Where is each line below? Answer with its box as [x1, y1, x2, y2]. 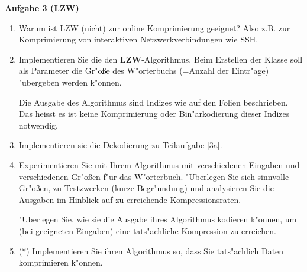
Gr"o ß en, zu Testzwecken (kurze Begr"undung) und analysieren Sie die [18, 182, 274, 194]
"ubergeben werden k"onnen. [18, 76, 122, 88]
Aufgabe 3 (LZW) [5, 2, 79, 14]
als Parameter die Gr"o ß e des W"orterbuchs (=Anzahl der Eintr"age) [18, 64, 269, 77]
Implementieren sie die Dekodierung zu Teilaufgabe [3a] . [18, 139, 222, 151]
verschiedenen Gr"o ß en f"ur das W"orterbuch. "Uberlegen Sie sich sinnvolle [18, 170, 289, 182]
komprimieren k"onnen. [18, 256, 103, 268]
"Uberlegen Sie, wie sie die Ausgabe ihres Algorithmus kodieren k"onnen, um [18, 213, 297, 225]
